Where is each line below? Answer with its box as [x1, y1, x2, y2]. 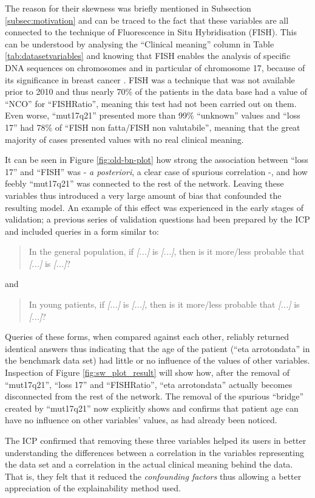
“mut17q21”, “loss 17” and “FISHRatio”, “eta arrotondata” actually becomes [5, 378, 293, 390]
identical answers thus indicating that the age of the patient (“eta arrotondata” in [5, 342, 310, 354]
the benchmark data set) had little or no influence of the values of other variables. [5, 354, 310, 367]
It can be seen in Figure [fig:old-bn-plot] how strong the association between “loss [5, 153, 308, 166]
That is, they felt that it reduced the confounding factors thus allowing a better [5, 469, 302, 482]
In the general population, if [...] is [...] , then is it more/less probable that [29, 245, 305, 258]
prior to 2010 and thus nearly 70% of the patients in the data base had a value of [5, 85, 308, 98]
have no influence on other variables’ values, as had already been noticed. [5, 413, 277, 426]
